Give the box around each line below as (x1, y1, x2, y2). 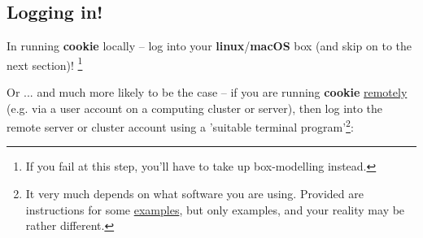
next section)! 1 (7, 54, 83, 73)
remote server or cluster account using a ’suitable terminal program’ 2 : (7, 116, 354, 135)
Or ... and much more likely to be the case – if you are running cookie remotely (7, 84, 408, 101)
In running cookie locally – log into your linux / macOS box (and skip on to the (7, 37, 412, 54)
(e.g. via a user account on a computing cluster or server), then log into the (7, 99, 383, 116)
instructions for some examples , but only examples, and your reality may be (25, 201, 405, 218)
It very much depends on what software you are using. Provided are (25, 185, 364, 202)
